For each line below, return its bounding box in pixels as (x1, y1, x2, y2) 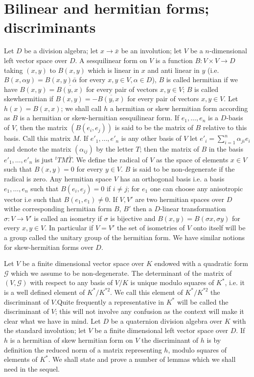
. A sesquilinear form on (75, 55, 147, 65)
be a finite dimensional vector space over (22, 258, 144, 268)
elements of (4, 354, 38, 364)
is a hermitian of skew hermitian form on (10, 334, 133, 345)
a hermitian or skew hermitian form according (110, 103, 248, 113)
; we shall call (61, 103, 102, 113)
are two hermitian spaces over (135, 194, 225, 204)
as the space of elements (156, 154, 229, 164)
